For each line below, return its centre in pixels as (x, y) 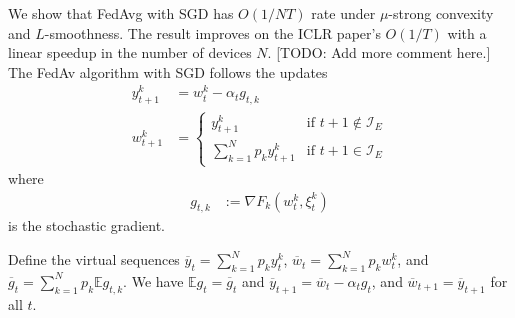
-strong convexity (441, 13)
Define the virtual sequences (94, 259)
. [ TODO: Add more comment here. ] (379, 52)
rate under (343, 13)
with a (467, 32)
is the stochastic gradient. (86, 225)
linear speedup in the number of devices (130, 52)
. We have (153, 280)
